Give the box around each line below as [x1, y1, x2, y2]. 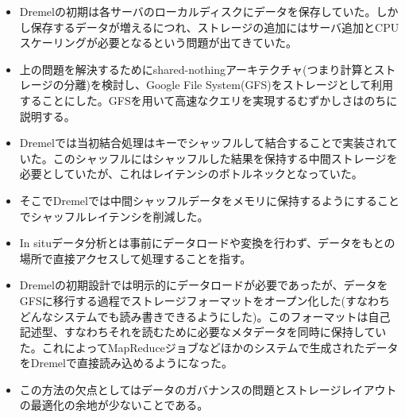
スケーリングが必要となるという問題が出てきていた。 [19, 34, 297, 51]
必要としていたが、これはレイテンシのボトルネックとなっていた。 [19, 165, 363, 182]
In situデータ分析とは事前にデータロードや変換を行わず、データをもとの [19, 234, 395, 251]
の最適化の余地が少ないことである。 [19, 397, 209, 413]
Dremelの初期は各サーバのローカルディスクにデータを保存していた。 [19, 3, 376, 19]
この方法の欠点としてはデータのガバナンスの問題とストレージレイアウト [19, 381, 397, 397]
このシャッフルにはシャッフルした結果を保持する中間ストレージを [52, 149, 398, 166]
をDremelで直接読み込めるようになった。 [19, 354, 233, 371]
